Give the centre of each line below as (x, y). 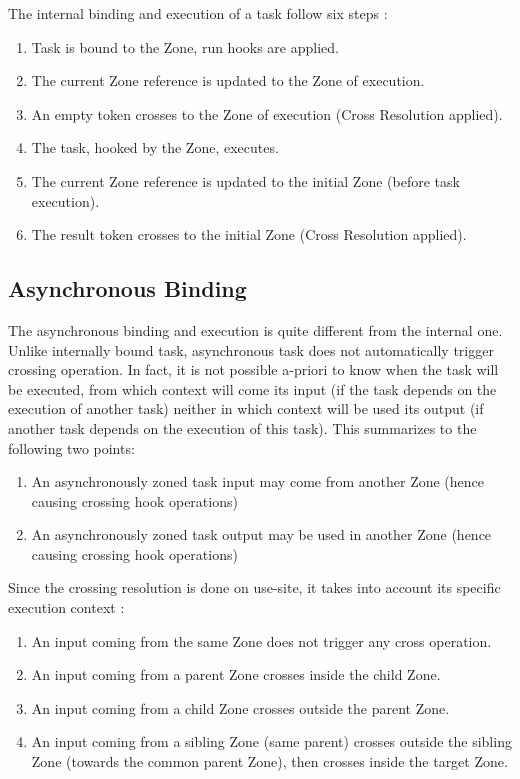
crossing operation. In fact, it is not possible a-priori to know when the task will (253, 369)
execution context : (66, 607)
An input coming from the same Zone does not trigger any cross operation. (261, 640)
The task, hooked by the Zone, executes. (155, 147)
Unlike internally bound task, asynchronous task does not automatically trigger (251, 349)
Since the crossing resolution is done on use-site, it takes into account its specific (254, 587)
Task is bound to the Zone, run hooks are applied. (185, 46)
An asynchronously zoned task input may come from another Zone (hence (258, 481)
